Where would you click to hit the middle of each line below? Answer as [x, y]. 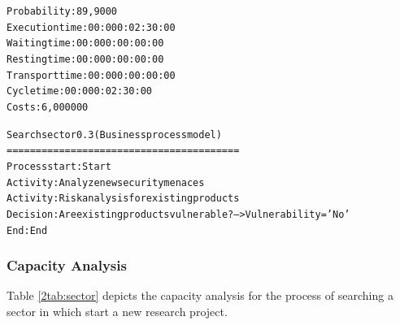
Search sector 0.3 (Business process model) [114, 134]
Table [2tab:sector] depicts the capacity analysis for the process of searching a [200, 295]
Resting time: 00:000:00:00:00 [85, 59]
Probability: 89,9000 [62, 11]
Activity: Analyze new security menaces [106, 182]
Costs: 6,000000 [48, 107]
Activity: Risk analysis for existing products [123, 199]
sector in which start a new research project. [117, 311]
